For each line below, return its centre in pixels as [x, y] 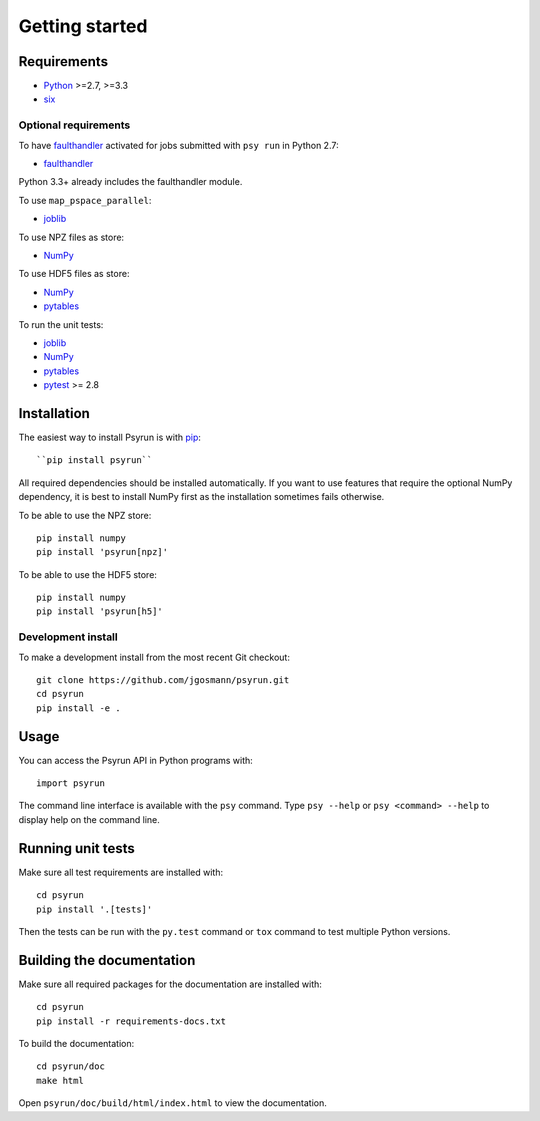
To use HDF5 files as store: [74, 274]
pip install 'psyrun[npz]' [102, 552]
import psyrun [70, 783]
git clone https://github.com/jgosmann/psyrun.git [163, 680]
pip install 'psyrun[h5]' [100, 611]
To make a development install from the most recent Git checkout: [154, 657]
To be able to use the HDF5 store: [87, 574]
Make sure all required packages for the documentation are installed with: [170, 984]
